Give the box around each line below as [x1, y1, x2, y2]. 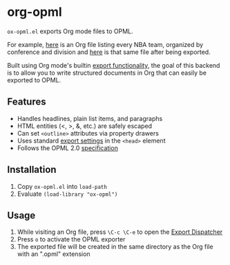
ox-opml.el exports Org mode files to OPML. [7, 27, 133, 35]
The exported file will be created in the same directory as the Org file [17, 243, 213, 251]
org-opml [7, 4, 62, 20]
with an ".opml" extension [17, 250, 91, 258]
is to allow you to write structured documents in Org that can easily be [7, 68, 207, 77]
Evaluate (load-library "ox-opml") [17, 190, 118, 198]
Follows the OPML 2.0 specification [17, 143, 119, 152]
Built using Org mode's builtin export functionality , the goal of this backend [7, 61, 220, 69]
